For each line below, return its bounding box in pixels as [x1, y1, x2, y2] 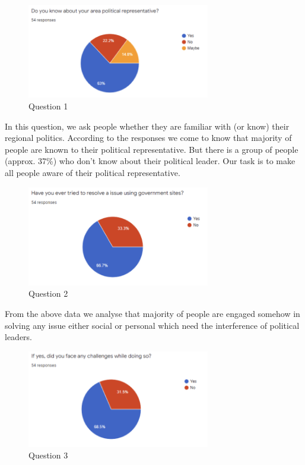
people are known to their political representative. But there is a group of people [5, 143, 298, 155]
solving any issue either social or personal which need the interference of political [5, 319, 300, 331]
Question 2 [28, 287, 68, 300]
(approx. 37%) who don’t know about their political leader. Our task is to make [5, 155, 296, 167]
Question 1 [28, 100, 68, 112]
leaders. [5, 331, 33, 343]
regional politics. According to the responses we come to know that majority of [5, 131, 292, 144]
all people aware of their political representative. [5, 166, 180, 179]
